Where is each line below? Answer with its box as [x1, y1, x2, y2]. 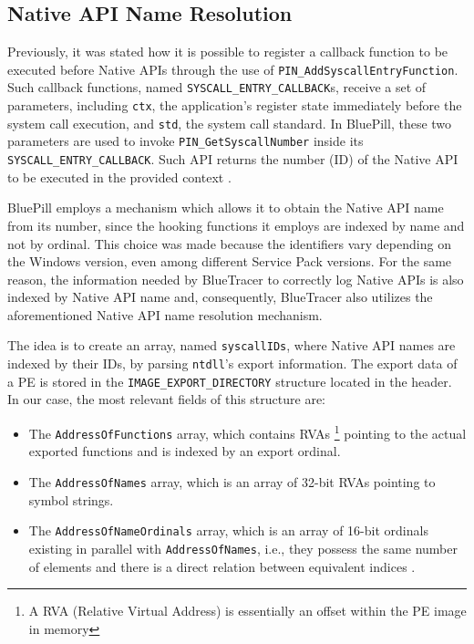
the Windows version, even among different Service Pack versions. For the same [7, 252, 452, 271]
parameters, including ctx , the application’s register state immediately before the [7, 96, 462, 115]
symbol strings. [28, 490, 114, 509]
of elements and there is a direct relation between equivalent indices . [28, 556, 416, 576]
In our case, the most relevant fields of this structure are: [7, 390, 325, 409]
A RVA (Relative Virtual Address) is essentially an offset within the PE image [28, 601, 467, 620]
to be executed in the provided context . [7, 167, 232, 186]
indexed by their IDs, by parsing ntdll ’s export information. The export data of [7, 354, 458, 373]
